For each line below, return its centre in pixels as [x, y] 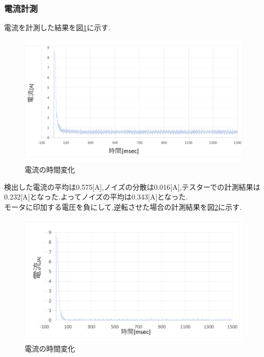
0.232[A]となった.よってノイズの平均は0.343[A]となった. [96, 197]
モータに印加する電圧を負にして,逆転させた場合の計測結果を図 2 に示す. [123, 206]
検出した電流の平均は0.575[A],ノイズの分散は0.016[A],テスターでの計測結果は [132, 186]
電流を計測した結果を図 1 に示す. [57, 27]
